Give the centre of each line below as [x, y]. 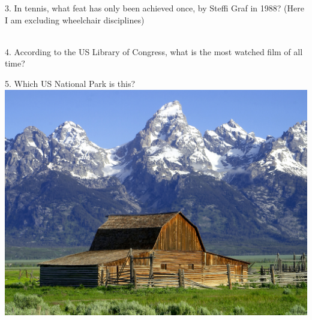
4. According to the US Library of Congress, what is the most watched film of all [154, 51]
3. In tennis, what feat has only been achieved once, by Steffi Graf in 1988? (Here [154, 8]
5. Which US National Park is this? [70, 83]
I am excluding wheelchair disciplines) [75, 19]
